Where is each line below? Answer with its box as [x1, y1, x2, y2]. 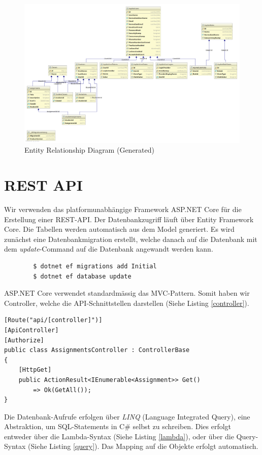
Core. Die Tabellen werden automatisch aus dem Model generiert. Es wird [4, 224, 235, 234]
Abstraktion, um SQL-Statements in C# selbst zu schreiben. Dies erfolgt [4, 421, 232, 432]
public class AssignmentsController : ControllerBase [4, 346, 190, 354]
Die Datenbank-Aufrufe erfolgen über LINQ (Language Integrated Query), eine [4, 411, 250, 422]
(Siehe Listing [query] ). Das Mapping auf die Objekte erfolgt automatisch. [28, 441, 258, 451]
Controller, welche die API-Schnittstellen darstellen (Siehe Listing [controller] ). [4, 297, 249, 308]
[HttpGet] [18, 366, 52, 374]
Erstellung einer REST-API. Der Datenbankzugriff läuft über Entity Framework [4, 214, 254, 224]
